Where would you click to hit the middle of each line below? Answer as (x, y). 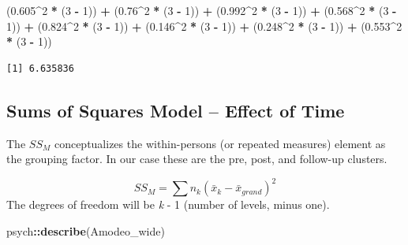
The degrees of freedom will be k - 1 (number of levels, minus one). (168, 204)
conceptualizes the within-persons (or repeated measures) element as (220, 143)
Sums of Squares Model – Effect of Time (176, 110)
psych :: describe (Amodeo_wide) (86, 230)
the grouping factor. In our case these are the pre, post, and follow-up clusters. (197, 159)
